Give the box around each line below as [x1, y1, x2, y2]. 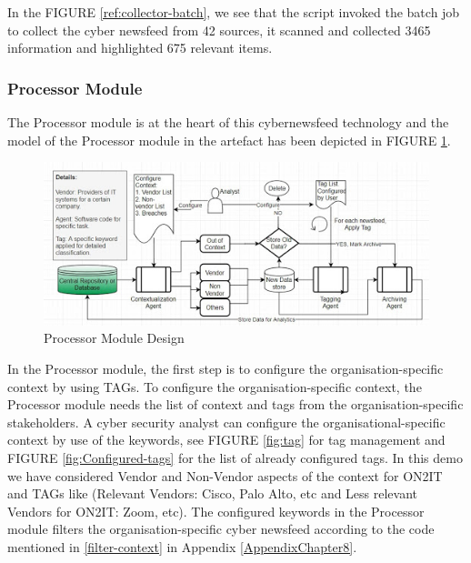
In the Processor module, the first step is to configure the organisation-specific [7, 359, 444, 378]
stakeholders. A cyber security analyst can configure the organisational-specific [7, 412, 446, 431]
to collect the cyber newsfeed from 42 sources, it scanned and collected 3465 [7, 20, 431, 39]
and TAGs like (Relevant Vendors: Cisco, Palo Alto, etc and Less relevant [7, 484, 418, 503]
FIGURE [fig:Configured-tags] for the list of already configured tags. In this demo [7, 448, 463, 467]
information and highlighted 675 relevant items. [7, 38, 273, 57]
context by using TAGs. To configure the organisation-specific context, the [7, 377, 422, 396]
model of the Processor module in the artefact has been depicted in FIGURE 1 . [7, 130, 451, 149]
